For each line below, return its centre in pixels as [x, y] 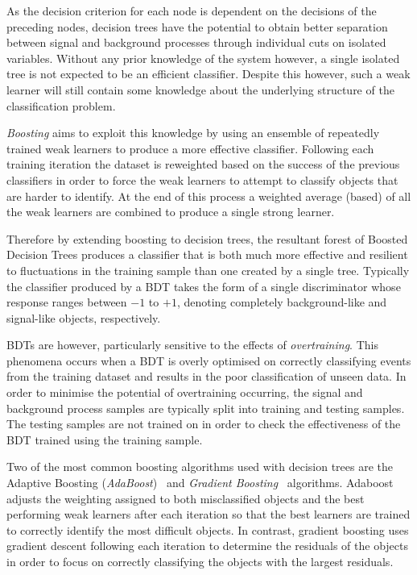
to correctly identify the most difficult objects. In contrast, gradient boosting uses [208, 529]
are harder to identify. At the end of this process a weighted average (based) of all [209, 196]
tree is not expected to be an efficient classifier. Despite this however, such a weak [208, 74]
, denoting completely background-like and [282, 302]
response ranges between [67, 302]
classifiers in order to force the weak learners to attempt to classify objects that [202, 179]
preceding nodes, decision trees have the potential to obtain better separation [197, 26]
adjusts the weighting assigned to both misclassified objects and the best [186, 498]
